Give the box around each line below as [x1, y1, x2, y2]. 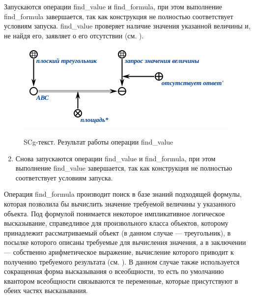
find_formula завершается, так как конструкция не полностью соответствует [4, 11, 233, 21]
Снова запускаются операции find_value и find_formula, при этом [15, 153, 216, 163]
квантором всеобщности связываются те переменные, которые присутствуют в [4, 275, 238, 286]
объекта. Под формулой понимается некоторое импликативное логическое [4, 208, 225, 218]
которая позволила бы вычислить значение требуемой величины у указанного [4, 198, 236, 208]
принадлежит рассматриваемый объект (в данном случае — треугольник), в [4, 227, 231, 238]
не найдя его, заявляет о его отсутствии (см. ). [4, 30, 144, 40]
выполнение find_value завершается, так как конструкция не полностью [15, 163, 232, 173]
